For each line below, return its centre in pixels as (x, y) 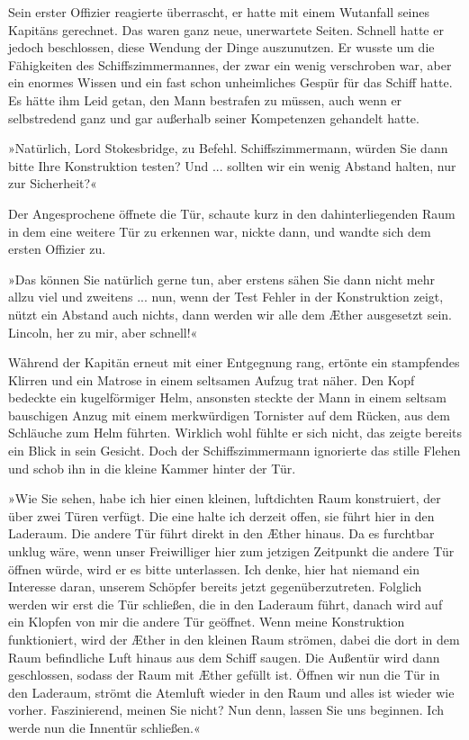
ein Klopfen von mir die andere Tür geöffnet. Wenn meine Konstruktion (207, 622)
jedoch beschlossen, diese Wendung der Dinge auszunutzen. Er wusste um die (221, 47)
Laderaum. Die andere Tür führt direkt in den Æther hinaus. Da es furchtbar (221, 533)
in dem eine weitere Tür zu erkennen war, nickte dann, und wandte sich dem (220, 231)
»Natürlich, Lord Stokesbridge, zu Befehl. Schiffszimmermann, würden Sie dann (228, 148)
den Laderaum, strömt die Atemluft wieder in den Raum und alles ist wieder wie (231, 692)
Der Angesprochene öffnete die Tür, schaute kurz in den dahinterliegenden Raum (232, 213)
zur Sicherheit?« (53, 183)
